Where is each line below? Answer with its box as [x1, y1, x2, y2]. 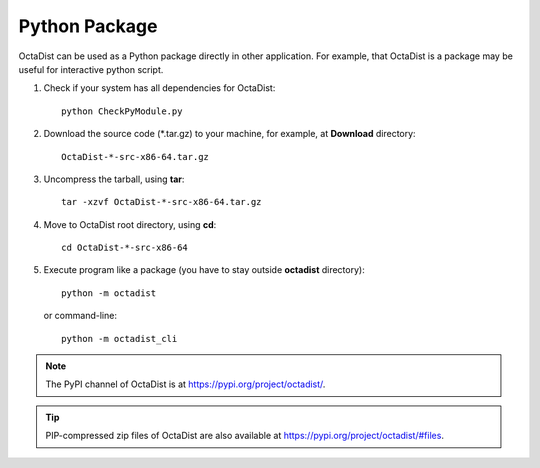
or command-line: [43, 310, 117, 322]
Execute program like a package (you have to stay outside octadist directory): [43, 264, 365, 276]
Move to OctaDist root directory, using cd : [43, 218, 217, 230]
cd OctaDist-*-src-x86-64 [61, 242, 189, 254]
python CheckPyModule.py [61, 105, 183, 117]
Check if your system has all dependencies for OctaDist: [43, 82, 276, 94]
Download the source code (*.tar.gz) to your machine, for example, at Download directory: [43, 128, 416, 140]
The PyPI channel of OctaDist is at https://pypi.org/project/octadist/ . [45, 378, 326, 390]
